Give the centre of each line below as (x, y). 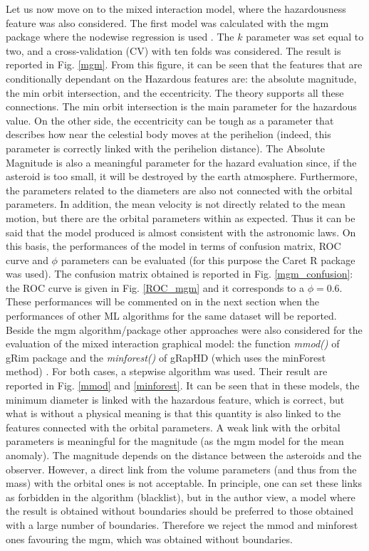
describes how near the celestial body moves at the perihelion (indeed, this (168, 134)
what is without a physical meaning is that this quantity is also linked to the (173, 413)
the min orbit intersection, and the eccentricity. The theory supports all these (175, 92)
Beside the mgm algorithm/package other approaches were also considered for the (184, 329)
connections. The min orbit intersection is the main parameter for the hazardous (181, 106)
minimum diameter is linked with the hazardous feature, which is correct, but (175, 399)
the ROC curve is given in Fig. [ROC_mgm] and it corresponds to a (155, 287)
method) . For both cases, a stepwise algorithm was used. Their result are (167, 371)
